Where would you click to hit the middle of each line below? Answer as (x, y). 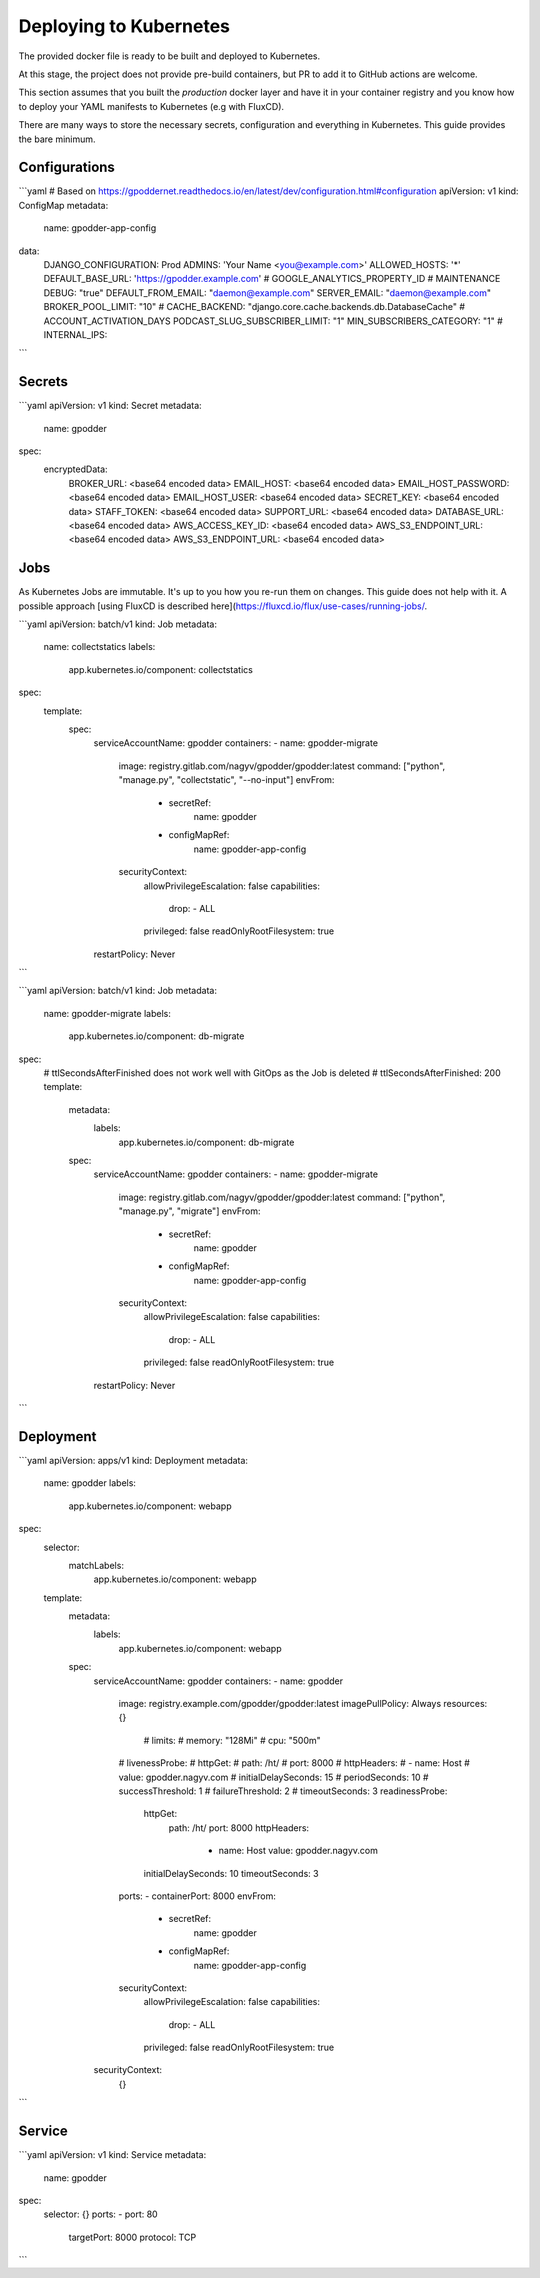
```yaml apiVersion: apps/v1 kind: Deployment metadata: (133, 1460)
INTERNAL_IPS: (75, 334)
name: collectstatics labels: (99, 647)
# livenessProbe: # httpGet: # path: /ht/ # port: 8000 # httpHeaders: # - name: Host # (294, 1763)
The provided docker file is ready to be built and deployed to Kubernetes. (169, 56)
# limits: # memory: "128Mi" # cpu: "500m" (232, 1740)
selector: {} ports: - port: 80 (101, 2214)
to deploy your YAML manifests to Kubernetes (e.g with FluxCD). (151, 106)
